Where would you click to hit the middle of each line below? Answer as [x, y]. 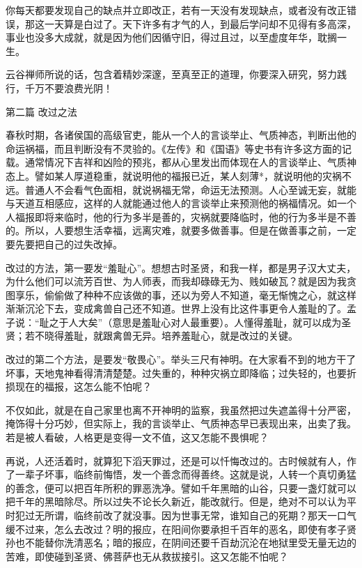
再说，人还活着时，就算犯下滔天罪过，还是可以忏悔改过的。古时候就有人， [176, 460]
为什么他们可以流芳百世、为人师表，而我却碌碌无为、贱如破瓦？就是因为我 [176, 281]
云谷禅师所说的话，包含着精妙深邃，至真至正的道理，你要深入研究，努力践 [176, 74]
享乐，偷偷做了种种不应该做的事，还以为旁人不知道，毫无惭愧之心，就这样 [186, 294]
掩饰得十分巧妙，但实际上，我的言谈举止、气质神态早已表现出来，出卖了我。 [181, 423]
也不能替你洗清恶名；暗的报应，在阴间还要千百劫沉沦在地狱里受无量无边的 [186, 543]
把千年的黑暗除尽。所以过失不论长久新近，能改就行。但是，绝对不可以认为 [176, 501]
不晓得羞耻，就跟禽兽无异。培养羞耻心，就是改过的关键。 [166, 336]
